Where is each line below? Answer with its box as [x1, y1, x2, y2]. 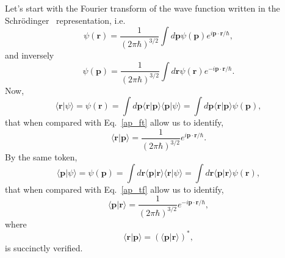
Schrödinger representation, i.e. [5, 13, 126, 26]
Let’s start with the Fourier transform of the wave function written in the [5, 2, 280, 14]
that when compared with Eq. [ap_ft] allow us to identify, [5, 116, 224, 129]
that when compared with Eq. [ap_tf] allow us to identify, [5, 182, 224, 195]
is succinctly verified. [5, 241, 83, 254]
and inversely [5, 49, 54, 62]
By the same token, [5, 151, 78, 163]
